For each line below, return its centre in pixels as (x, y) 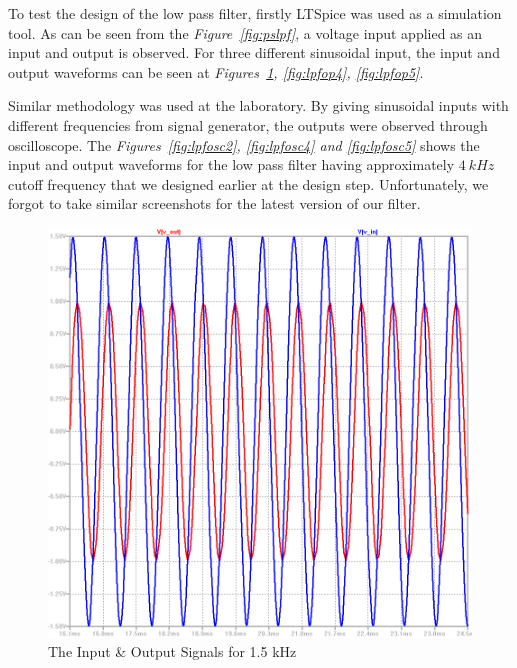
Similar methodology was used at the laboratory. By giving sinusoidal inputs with (258, 105)
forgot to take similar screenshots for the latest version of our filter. (214, 203)
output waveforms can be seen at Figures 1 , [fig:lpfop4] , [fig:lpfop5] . (216, 71)
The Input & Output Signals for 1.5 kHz (172, 651)
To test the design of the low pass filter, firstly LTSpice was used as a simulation (255, 13)
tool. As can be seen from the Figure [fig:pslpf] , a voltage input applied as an (245, 32)
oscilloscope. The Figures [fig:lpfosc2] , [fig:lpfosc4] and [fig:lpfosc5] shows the (244, 144)
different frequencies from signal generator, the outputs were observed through (248, 124)
